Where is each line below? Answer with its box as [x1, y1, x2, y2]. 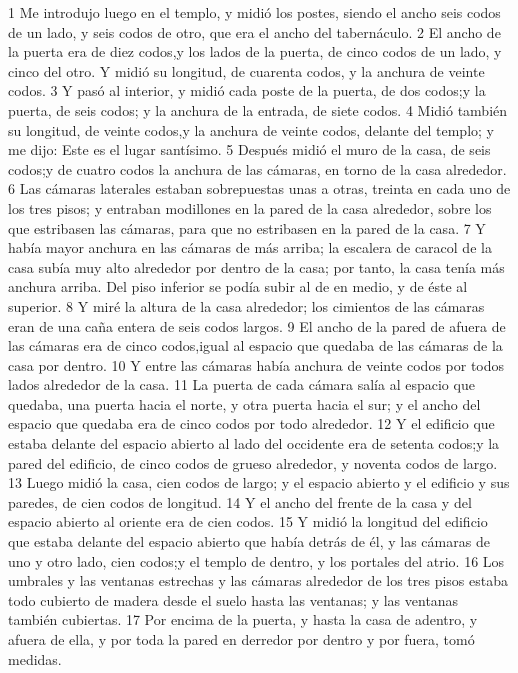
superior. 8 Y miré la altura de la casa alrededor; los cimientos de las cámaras [8, 295, 485, 316]
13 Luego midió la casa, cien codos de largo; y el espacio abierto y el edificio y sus [8, 472, 510, 493]
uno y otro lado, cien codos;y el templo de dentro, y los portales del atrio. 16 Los [8, 550, 505, 571]
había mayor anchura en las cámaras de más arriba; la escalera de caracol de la [8, 237, 492, 258]
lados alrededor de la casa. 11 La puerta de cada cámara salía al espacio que [8, 374, 475, 395]
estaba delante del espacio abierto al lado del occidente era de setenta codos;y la [8, 433, 500, 454]
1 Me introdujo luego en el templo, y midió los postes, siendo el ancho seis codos [8, 2, 501, 22]
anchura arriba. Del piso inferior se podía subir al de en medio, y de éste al [8, 276, 468, 297]
